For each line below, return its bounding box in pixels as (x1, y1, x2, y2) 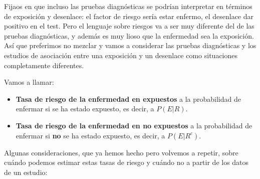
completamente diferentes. (4, 60, 84, 70)
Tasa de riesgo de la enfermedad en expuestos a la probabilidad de (16, 93, 241, 104)
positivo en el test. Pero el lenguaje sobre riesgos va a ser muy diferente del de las (4, 21, 254, 31)
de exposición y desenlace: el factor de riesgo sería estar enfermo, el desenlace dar (4, 11, 254, 21)
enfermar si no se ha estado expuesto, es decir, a (16, 130, 165, 140)
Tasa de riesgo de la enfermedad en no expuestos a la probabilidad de (16, 120, 252, 130)
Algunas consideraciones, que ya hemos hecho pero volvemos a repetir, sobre (4, 147, 238, 157)
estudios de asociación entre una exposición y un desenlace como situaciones (4, 50, 238, 60)
